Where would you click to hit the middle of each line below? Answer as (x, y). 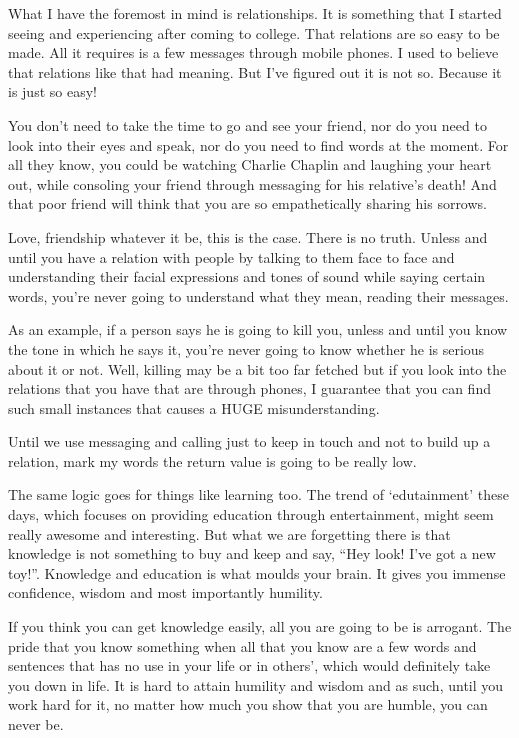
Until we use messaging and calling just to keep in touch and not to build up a (249, 441)
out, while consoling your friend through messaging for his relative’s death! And (252, 183)
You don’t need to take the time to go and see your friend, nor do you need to (247, 124)
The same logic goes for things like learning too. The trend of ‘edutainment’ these (258, 494)
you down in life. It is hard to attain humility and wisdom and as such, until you (256, 684)
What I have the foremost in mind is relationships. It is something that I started (255, 13)
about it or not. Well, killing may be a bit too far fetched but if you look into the (257, 368)
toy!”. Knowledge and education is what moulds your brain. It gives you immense (257, 572)
